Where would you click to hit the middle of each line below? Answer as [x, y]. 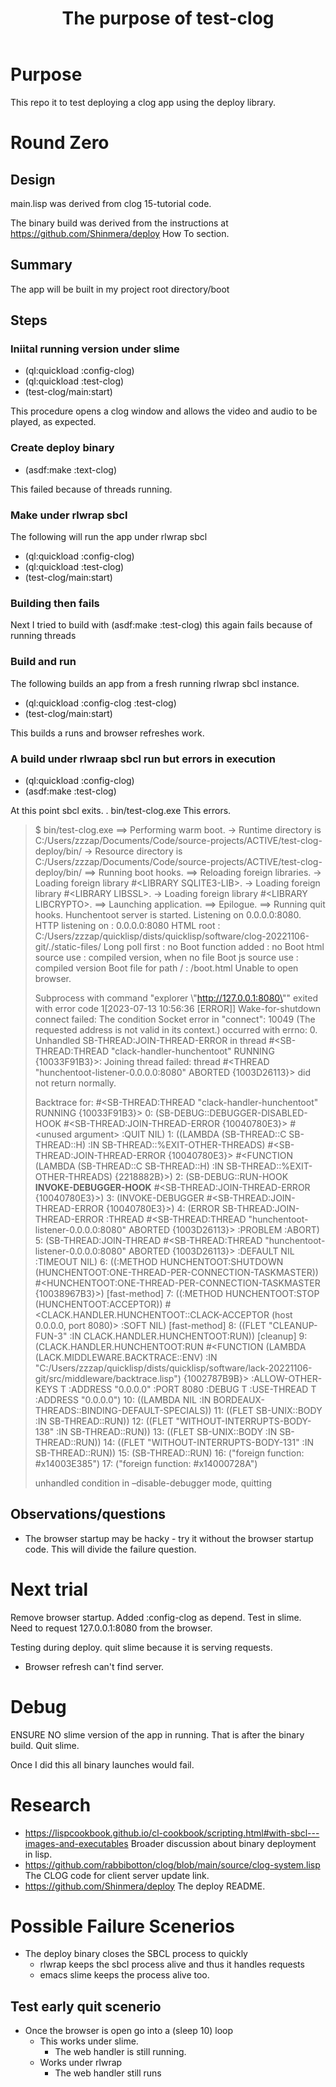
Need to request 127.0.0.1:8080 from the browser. [111, 1628]
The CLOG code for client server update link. [117, 1875]
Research [51, 1804]
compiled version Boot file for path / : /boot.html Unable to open [166, 968]
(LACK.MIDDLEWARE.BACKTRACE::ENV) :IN [126, 1357]
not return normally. [75, 1083]
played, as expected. [53, 422]
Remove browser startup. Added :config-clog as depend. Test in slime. [156, 1617]
